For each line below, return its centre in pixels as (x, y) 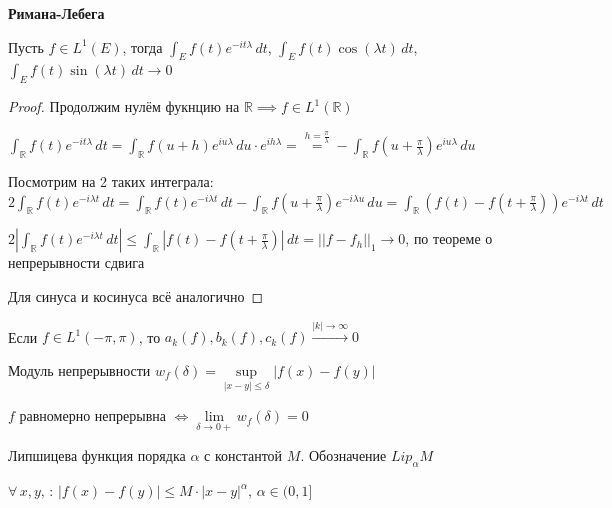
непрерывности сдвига (76, 262)
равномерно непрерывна (92, 415)
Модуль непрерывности (79, 370)
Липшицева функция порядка (97, 455)
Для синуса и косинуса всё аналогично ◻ (136, 296)
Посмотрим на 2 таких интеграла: (111, 181)
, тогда (142, 46)
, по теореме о (449, 238)
